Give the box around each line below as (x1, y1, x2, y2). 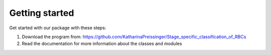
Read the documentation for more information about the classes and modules (22, 41, 182, 47)
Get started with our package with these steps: (9, 25, 106, 31)
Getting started (9, 7, 74, 18)
